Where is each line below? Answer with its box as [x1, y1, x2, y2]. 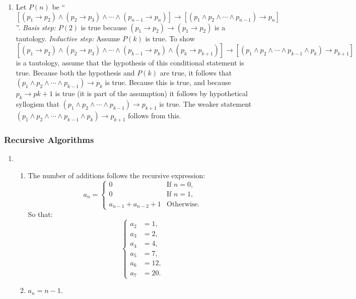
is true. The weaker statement [159, 99, 252, 109]
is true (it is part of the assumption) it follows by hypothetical [55, 88, 248, 99]
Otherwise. [167, 200, 200, 208]
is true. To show [145, 33, 195, 43]
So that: [28, 209, 53, 219]
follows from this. [128, 110, 181, 120]
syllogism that [16, 99, 59, 109]
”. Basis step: [16, 22, 56, 32]
